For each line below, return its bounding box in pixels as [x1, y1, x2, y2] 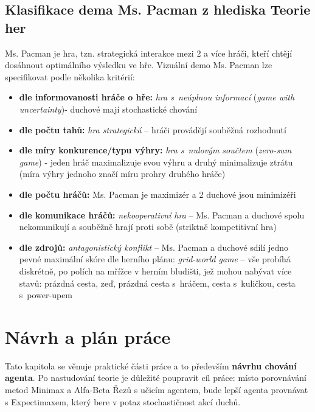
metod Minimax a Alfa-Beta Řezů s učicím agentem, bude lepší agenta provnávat [5, 383, 308, 396]
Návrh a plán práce [5, 324, 171, 349]
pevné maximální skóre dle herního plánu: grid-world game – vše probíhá [19, 253, 291, 265]
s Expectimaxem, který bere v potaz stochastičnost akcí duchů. [5, 395, 241, 408]
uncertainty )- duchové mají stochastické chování [19, 102, 198, 115]
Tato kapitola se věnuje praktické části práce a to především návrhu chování [5, 359, 297, 372]
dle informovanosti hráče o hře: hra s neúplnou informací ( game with [19, 91, 295, 103]
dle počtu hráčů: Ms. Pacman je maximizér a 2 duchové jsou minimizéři [19, 187, 296, 200]
